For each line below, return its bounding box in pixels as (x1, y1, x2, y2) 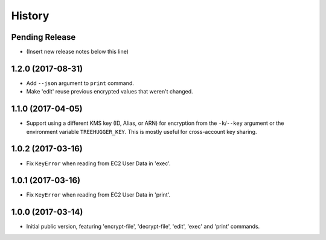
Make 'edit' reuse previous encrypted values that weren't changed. (26, 88, 193, 95)
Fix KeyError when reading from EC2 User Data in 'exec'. (26, 160, 171, 167)
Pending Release (11, 32, 76, 42)
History (11, 9, 50, 22)
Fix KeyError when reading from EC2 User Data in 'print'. (26, 191, 171, 198)
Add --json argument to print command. (26, 79, 134, 87)
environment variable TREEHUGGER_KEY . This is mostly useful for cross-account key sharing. (26, 128, 257, 135)
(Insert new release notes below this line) (26, 48, 129, 55)
